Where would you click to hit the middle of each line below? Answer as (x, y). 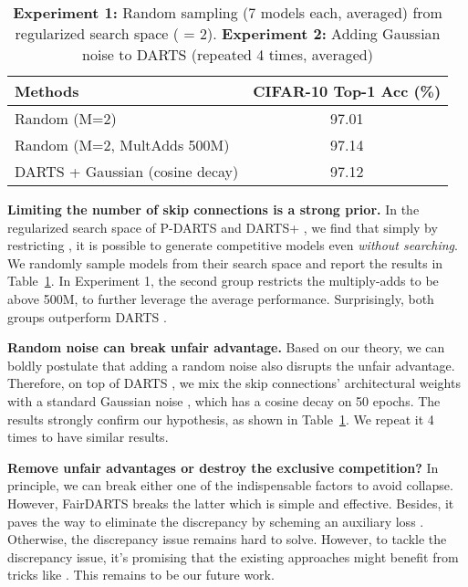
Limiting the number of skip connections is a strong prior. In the (213, 209)
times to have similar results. (88, 437)
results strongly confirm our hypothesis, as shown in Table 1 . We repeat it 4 (221, 419)
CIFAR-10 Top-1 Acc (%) (347, 91)
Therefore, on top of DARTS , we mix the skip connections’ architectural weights (234, 383)
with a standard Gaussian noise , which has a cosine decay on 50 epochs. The (224, 400)
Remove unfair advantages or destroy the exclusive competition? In (223, 467)
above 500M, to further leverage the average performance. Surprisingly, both (221, 298)
